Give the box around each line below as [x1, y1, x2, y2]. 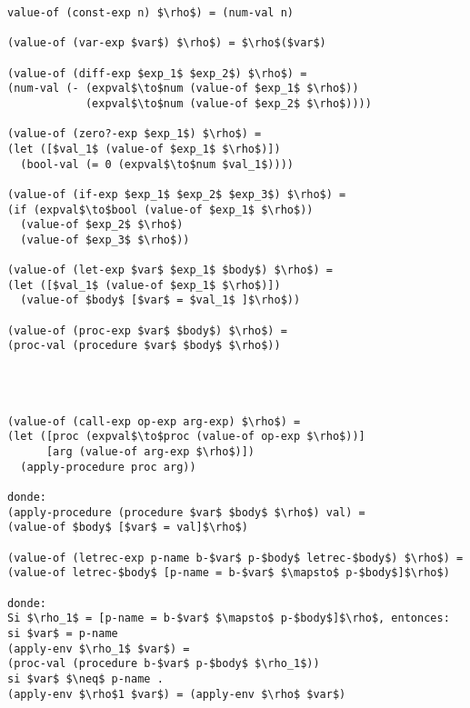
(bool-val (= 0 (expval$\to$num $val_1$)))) [20, 157, 294, 171]
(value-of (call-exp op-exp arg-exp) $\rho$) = [7, 414, 301, 428]
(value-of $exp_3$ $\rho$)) [20, 233, 190, 246]
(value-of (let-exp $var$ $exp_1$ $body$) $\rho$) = [7, 264, 333, 277]
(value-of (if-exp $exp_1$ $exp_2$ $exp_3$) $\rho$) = [7, 187, 346, 201]
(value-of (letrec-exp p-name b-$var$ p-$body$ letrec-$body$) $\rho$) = [7, 551, 464, 564]
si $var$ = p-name [7, 626, 118, 640]
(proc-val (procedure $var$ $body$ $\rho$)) [7, 339, 281, 353]
